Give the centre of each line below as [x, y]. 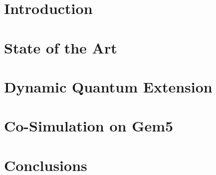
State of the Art [61, 47]
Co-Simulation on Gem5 [89, 126]
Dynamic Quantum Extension [108, 86]
